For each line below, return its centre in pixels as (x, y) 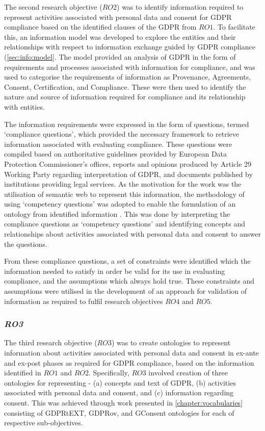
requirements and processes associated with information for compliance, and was (130, 67)
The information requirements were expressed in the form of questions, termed (127, 124)
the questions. (26, 244)
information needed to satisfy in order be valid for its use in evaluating (115, 271)
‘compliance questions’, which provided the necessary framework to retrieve (122, 134)
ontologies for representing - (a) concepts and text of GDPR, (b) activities (120, 382)
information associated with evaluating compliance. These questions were (118, 144)
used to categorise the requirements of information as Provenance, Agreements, (128, 77)
